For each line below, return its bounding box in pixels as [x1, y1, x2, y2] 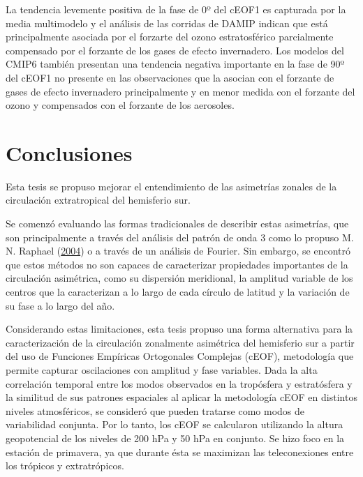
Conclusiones [6, 138, 133, 167]
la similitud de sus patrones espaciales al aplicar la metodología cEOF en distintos [6, 390, 357, 404]
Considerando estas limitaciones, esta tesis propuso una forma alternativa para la [6, 321, 353, 336]
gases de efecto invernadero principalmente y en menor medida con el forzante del [6, 84, 355, 98]
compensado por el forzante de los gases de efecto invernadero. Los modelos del [6, 43, 344, 57]
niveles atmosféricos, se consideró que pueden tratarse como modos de [6, 403, 305, 418]
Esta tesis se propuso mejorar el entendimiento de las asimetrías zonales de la [6, 179, 337, 193]
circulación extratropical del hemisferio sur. [6, 192, 191, 207]
